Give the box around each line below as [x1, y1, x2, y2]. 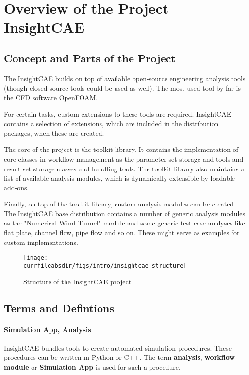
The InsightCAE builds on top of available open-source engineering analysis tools [4, 73, 246, 83]
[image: [23, 254, 48, 262]
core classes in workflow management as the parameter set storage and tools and [4, 153, 244, 164]
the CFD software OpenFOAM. [4, 92, 98, 102]
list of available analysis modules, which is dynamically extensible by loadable [4, 173, 235, 183]
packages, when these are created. [4, 128, 104, 138]
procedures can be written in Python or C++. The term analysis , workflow [4, 352, 235, 362]
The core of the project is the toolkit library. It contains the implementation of [4, 144, 238, 154]
